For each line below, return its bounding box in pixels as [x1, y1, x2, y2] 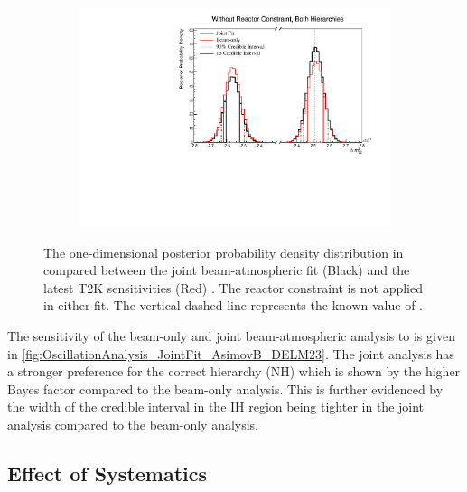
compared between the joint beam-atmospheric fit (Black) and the [43, 260, 410, 279]
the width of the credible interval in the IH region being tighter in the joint [7, 397, 425, 416]
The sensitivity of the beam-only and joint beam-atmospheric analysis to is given [7, 326, 455, 345]
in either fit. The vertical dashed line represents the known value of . [43, 296, 423, 315]
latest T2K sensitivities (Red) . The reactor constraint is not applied [43, 278, 423, 297]
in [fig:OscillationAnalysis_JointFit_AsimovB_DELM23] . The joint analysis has [7, 344, 454, 363]
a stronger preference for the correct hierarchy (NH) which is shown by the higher [7, 362, 461, 381]
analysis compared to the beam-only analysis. [7, 415, 259, 434]
